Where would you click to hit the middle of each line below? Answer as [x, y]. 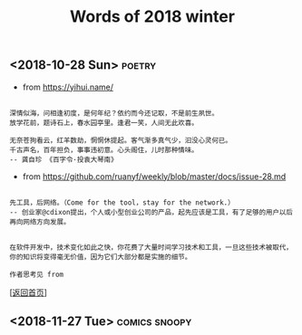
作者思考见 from [37, 274]
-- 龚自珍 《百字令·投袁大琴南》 [63, 159]
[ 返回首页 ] [29, 292]
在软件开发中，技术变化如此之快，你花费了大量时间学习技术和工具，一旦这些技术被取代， [151, 247]
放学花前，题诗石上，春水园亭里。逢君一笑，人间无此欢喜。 [104, 123]
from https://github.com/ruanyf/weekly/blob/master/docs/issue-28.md [154, 176]
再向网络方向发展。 [40, 222]
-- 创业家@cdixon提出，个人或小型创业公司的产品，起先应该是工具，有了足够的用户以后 [151, 212]
